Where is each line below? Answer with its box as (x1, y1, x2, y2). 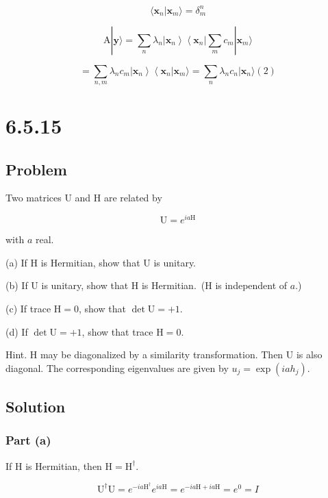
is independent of (215, 278, 288, 292)
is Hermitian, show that (40, 255, 140, 269)
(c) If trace (5, 301, 51, 315)
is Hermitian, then (25, 458, 102, 473)
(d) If (5, 324, 28, 338)
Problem (5, 158, 67, 179)
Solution (5, 396, 66, 417)
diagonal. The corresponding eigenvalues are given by (5, 360, 229, 375)
